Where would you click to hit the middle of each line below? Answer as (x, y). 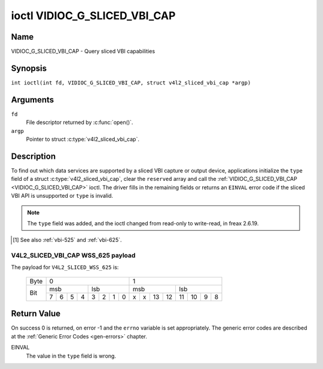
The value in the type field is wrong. (71, 356)
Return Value (36, 314)
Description (33, 156)
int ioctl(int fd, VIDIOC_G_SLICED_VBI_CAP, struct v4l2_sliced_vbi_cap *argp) (131, 83)
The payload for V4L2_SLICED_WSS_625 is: (65, 267)
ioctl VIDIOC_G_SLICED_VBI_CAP (93, 16)
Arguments (33, 100)
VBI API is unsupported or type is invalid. (62, 196)
